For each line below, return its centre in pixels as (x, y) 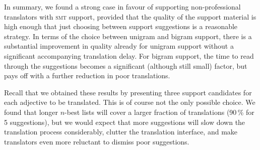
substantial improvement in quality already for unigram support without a (119, 46)
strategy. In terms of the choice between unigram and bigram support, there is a (128, 36)
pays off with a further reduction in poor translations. (87, 76)
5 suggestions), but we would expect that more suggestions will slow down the (125, 122)
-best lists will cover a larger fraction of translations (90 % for (159, 112)
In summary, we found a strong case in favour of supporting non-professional (122, 7)
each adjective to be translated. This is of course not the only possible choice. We (130, 102)
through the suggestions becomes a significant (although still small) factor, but (126, 65)
